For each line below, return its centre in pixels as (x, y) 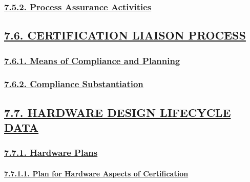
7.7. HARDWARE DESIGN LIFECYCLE (118, 112)
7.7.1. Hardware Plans (51, 153)
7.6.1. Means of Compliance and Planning (92, 60)
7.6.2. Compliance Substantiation (74, 84)
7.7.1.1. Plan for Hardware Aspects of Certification (96, 173)
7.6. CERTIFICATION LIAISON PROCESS (125, 35)
